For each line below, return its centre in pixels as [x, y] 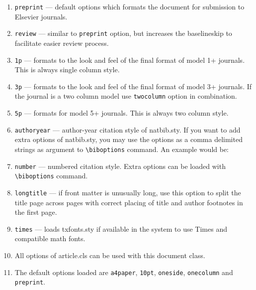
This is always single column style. [67, 70]
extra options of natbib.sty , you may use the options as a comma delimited [128, 139]
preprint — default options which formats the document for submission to [129, 6]
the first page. [36, 212]
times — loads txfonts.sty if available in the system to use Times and [121, 228]
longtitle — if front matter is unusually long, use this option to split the [128, 192]
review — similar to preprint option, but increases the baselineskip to [123, 33]
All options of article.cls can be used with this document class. [110, 255]
